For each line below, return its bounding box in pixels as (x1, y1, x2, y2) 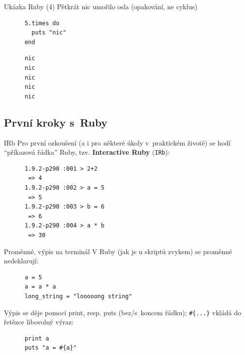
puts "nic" (31, 29, 66, 36)
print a (24, 335, 49, 342)
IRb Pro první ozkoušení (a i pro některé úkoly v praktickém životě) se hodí (4, 137, 231, 147)
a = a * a (24, 283, 56, 290)
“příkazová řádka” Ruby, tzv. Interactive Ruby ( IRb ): (4, 147, 170, 157)
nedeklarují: (4, 256, 39, 266)
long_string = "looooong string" (24, 292, 132, 300)
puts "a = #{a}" (24, 344, 77, 352)
